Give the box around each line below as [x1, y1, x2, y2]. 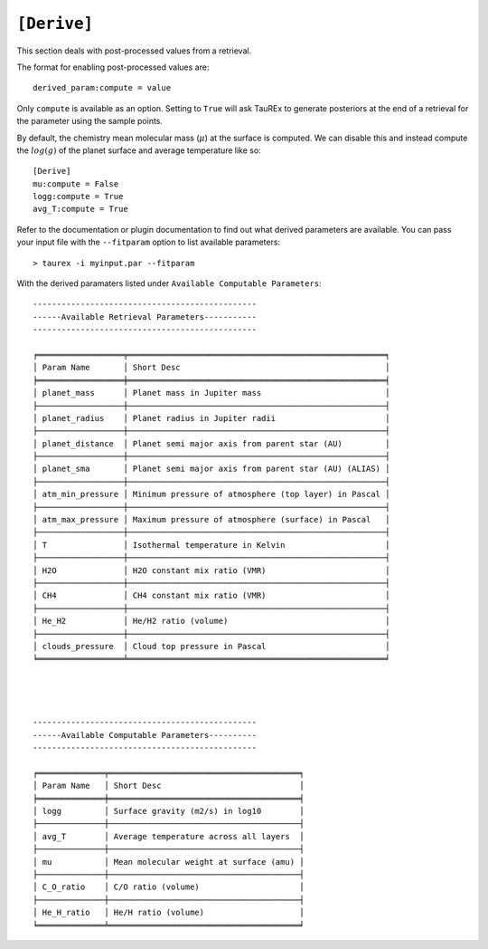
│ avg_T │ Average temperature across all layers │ [33, 831, 305, 841]
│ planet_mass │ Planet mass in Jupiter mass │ [33, 388, 390, 398]
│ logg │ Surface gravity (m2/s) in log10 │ [33, 806, 305, 817]
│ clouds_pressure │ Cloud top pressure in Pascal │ [33, 641, 390, 651]
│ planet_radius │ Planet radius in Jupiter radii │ [33, 413, 390, 423]
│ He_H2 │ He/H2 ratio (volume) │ [33, 616, 390, 627]
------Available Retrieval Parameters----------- [33, 312, 258, 321]
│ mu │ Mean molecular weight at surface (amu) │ [33, 857, 305, 867]
